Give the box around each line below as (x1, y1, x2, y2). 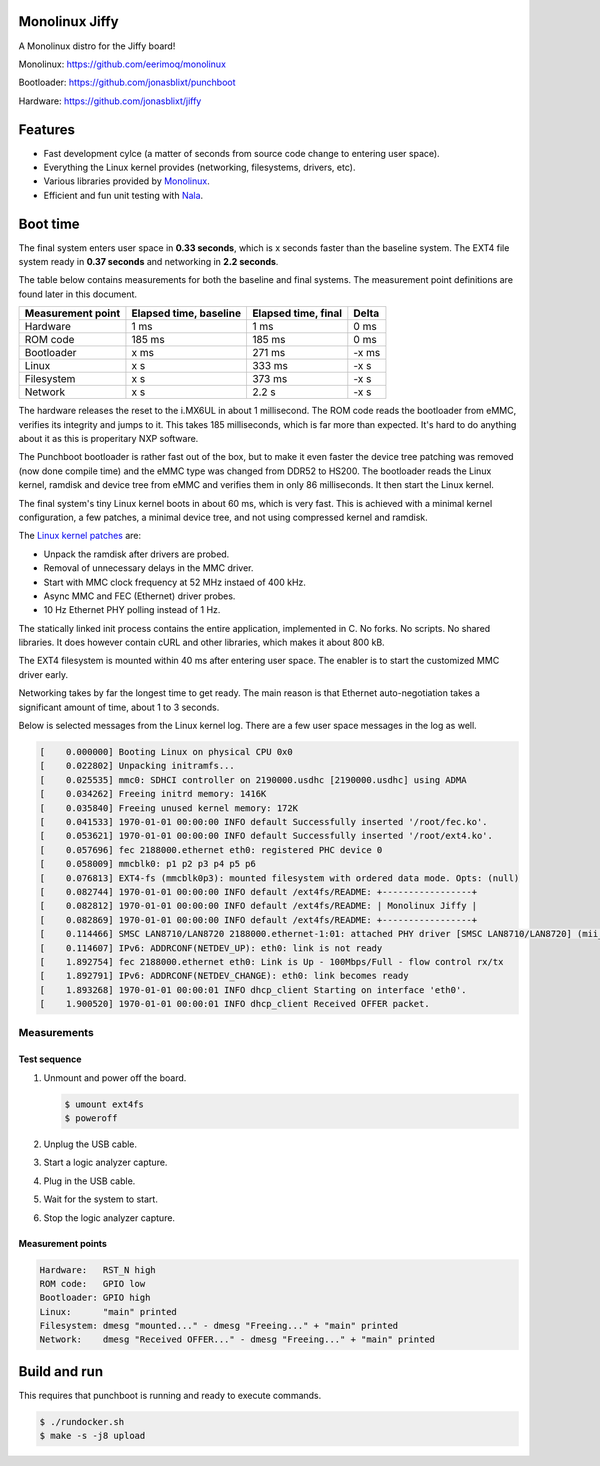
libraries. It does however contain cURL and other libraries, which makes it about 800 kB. (18, 636, 385, 649)
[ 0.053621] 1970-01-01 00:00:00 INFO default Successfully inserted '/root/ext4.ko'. (39, 830, 494, 842)
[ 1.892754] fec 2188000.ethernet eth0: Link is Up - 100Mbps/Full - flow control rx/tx (39, 956, 504, 967)
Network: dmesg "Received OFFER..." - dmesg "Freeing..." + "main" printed (39, 1334, 435, 1345)
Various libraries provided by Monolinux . (43, 175, 210, 187)
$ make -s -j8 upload (39, 1430, 146, 1442)
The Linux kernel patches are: (18, 530, 142, 542)
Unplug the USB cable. (43, 1138, 138, 1150)
